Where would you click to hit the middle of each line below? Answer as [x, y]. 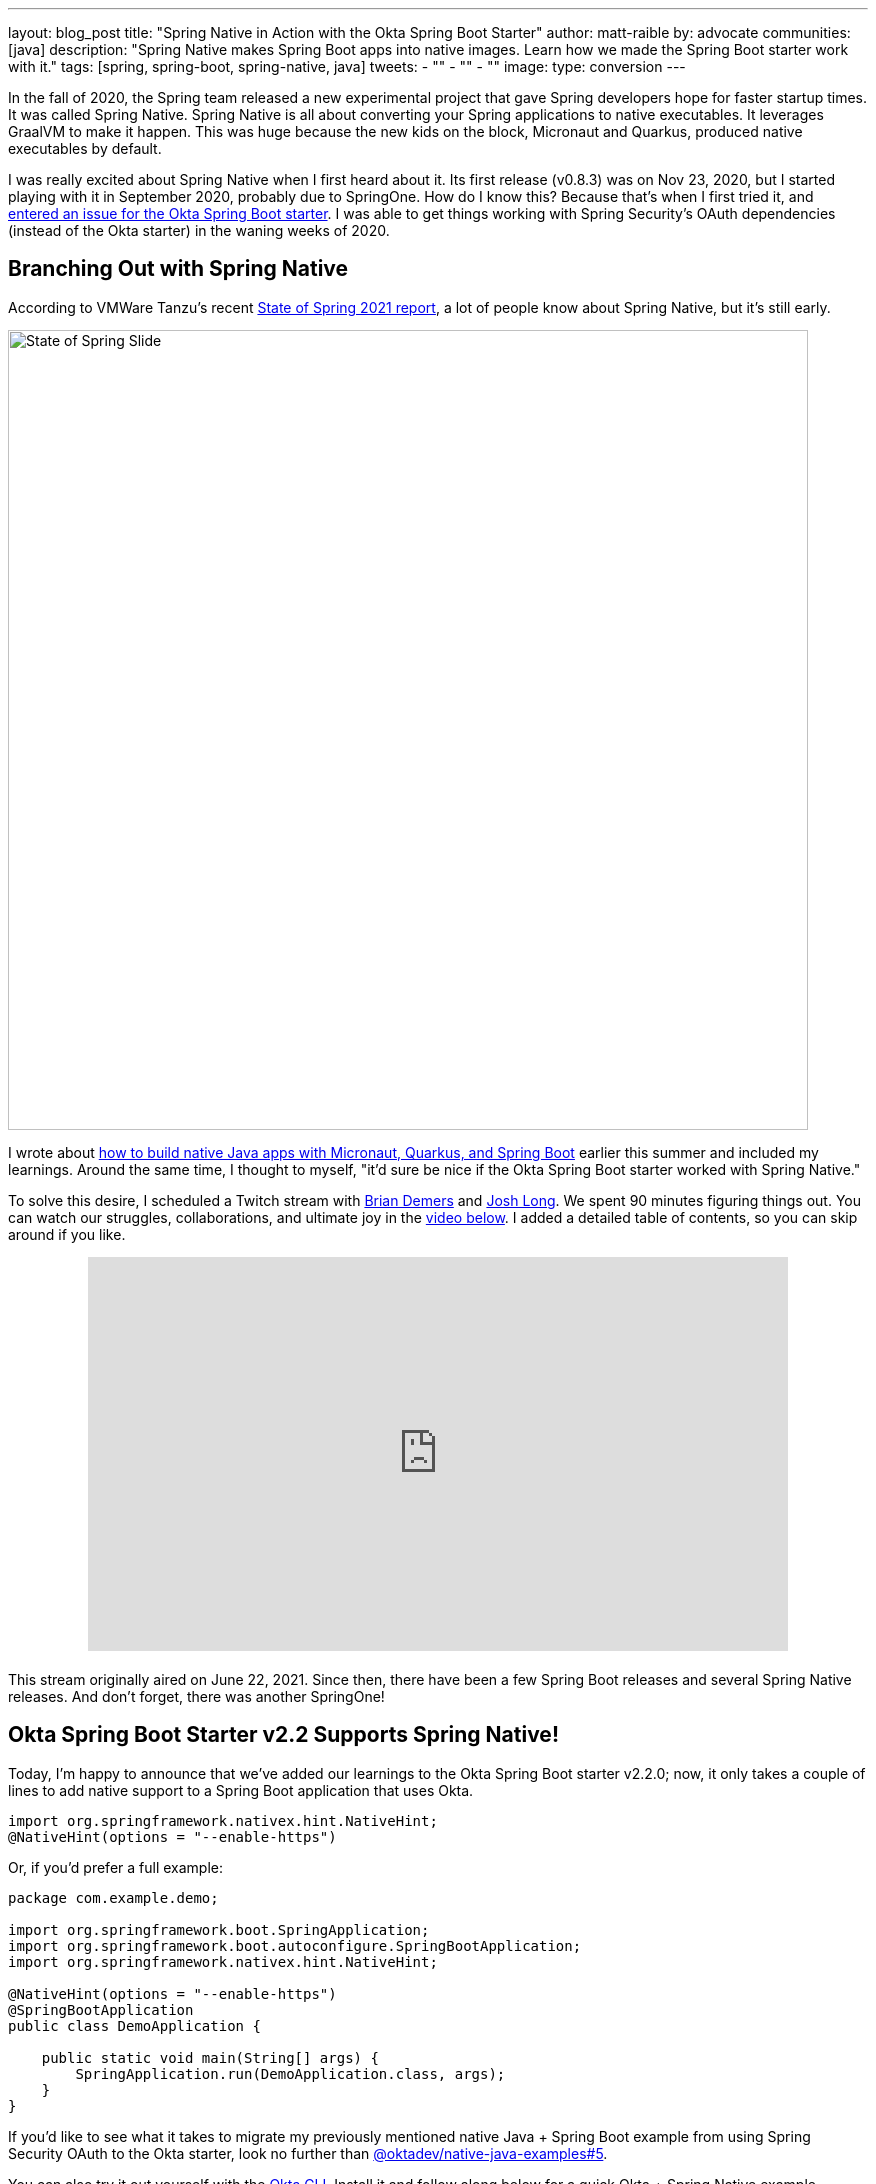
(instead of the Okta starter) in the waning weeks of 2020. [199, 230]
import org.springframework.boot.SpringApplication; [219, 1929]
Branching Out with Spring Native [178, 269]
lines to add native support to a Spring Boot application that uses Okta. [241, 1790]
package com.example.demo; [113, 1897]
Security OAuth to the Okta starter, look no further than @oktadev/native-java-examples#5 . [308, 2153]
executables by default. [85, 148]
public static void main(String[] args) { [210, 2057]
